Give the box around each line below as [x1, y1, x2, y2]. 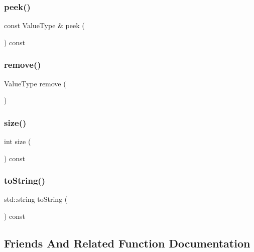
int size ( [4, 136, 31, 147]
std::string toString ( [4, 194, 68, 204]
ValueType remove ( [4, 78, 66, 88]
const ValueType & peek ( [4, 20, 85, 31]
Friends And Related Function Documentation [4, 235, 250, 251]
